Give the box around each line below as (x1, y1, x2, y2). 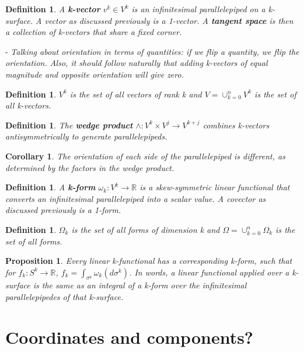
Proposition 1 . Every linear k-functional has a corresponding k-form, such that (5, 255, 292, 267)
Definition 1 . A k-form (5, 181, 96, 193)
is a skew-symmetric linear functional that (139, 181, 290, 193)
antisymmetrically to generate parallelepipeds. (5, 130, 167, 142)
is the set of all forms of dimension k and (71, 223, 220, 235)
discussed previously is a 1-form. (5, 204, 121, 216)
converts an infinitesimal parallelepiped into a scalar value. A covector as (5, 192, 266, 204)
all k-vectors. (5, 99, 51, 111)
